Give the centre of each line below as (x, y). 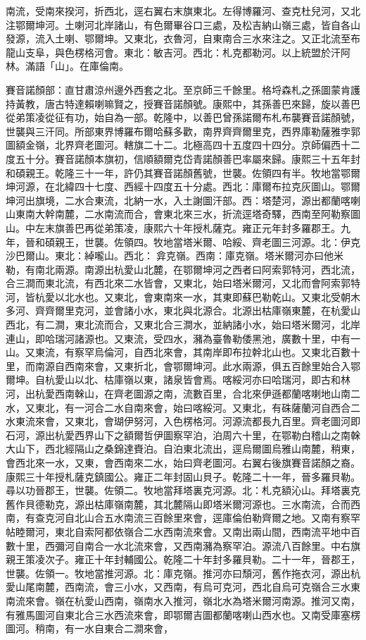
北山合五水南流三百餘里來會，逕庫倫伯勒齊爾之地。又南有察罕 (217, 518)
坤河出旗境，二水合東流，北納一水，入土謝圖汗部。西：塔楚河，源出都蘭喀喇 (183, 200)
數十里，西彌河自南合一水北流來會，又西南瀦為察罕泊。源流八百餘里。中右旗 (183, 545)
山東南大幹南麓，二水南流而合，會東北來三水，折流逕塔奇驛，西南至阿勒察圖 (183, 214)
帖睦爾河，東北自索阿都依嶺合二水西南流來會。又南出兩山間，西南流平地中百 (183, 531)
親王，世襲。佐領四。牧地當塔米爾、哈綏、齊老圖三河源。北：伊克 (207, 241)
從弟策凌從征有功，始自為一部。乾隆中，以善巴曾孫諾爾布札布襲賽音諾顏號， (183, 117)
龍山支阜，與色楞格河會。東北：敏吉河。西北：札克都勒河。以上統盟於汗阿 (178, 52)
